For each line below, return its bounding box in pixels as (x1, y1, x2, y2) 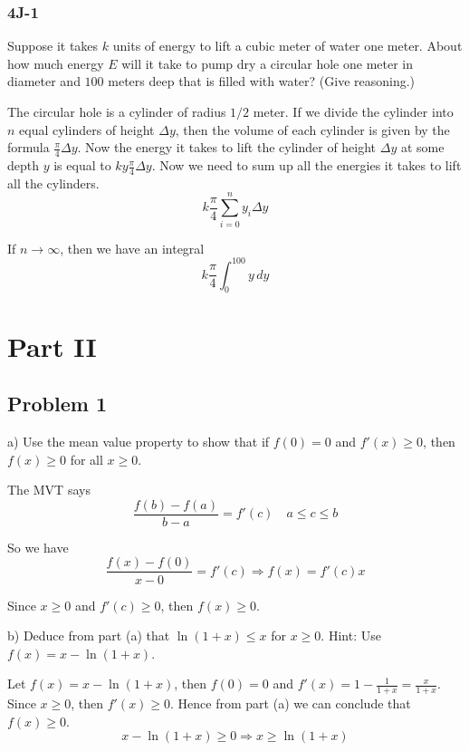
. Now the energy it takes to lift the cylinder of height (77, 138, 377, 157)
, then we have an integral (60, 238, 205, 257)
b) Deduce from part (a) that (7, 626, 170, 645)
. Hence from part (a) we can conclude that (170, 694, 411, 713)
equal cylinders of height (19, 120, 155, 139)
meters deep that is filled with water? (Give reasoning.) (108, 72, 416, 91)
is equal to (53, 156, 111, 175)
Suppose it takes (7, 36, 99, 55)
